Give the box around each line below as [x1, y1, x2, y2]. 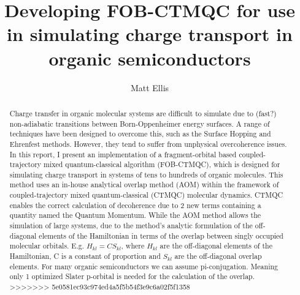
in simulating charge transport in [7, 21, 293, 47]
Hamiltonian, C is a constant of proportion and [9, 251, 161, 261]
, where [121, 241, 145, 251]
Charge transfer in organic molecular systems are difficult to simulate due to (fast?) [9, 108, 277, 118]
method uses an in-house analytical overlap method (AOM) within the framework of [9, 179, 279, 190]
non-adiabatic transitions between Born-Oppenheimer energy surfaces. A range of [9, 118, 270, 129]
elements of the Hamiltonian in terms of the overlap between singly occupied [39, 230, 283, 241]
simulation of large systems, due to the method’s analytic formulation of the [9, 220, 253, 231]
